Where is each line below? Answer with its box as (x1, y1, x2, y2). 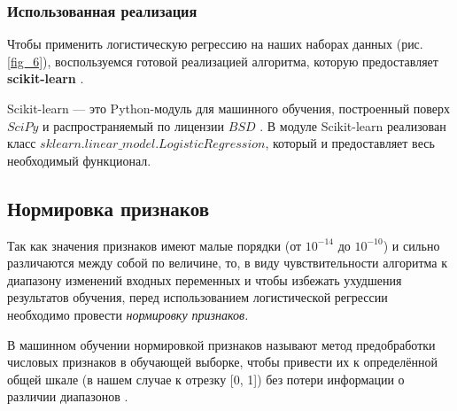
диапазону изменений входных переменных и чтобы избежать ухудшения (7, 270, 402, 289)
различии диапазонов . (7, 387, 128, 406)
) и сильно (383, 236, 440, 254)
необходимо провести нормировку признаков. (7, 305, 249, 323)
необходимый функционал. (7, 151, 151, 169)
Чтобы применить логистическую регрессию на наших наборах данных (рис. (7, 35, 423, 53)
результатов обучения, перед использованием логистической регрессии (7, 288, 388, 306)
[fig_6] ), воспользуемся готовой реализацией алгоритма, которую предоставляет (7, 51, 438, 70)
